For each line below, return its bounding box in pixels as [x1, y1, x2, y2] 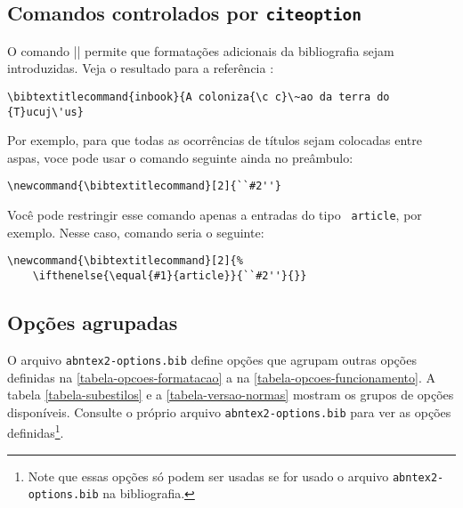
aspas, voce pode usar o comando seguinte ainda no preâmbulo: [7, 148, 353, 166]
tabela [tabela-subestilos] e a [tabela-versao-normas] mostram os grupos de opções [7, 385, 454, 404]
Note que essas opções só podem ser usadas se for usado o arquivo [28, 466, 389, 485]
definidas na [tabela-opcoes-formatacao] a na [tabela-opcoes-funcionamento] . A [7, 367, 435, 386]
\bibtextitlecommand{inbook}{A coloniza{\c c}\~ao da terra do [7, 90, 390, 103]
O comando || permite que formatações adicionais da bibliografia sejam [7, 41, 394, 60]
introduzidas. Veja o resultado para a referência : [7, 59, 274, 77]
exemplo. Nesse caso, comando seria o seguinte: [7, 222, 264, 241]
